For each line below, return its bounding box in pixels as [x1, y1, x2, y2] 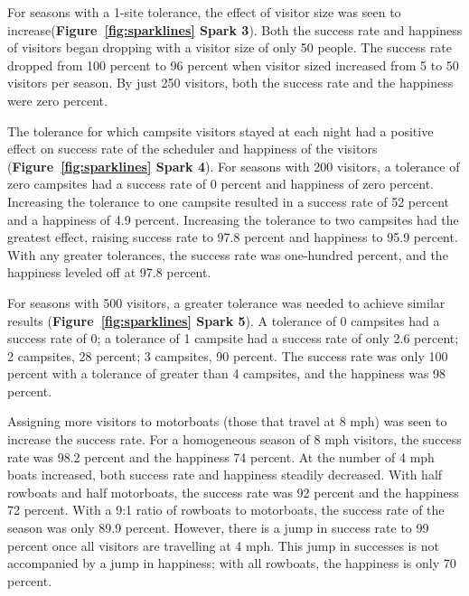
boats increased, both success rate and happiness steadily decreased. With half [7, 465, 443, 484]
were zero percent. [7, 90, 108, 109]
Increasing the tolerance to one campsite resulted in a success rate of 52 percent [7, 191, 450, 210]
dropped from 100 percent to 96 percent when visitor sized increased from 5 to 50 [7, 55, 459, 74]
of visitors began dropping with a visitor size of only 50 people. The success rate [7, 38, 452, 57]
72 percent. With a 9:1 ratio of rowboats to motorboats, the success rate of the [7, 500, 445, 519]
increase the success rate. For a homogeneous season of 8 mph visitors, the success [7, 430, 462, 449]
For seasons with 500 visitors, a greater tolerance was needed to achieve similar [7, 293, 446, 312]
